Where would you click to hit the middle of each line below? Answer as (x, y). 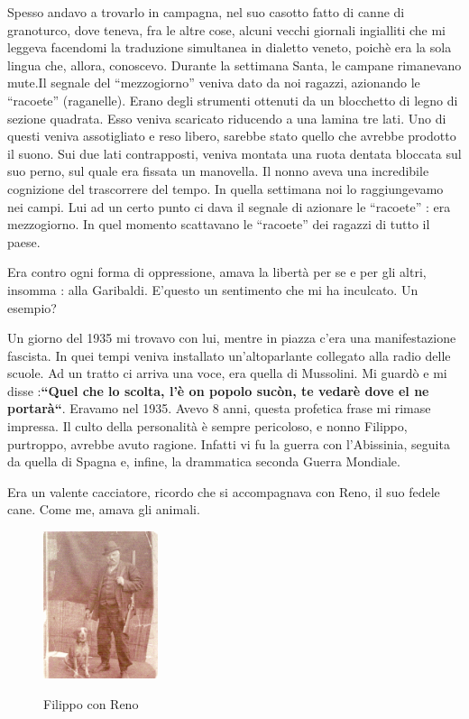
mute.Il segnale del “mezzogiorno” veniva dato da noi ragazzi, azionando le (214, 83)
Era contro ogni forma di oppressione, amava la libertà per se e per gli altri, (217, 272)
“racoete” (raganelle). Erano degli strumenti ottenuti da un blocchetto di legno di (233, 100)
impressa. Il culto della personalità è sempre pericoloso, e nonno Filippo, (207, 426)
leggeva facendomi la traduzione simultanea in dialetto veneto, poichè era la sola (230, 47)
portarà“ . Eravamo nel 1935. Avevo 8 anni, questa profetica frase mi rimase (219, 408)
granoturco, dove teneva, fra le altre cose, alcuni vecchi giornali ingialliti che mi (226, 29)
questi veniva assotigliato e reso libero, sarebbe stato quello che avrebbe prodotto (232, 136)
